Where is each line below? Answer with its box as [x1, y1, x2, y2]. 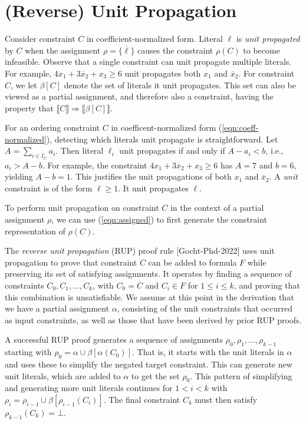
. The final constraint [103, 393, 180, 405]
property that [5, 101, 54, 114]
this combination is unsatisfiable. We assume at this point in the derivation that [5, 290, 294, 303]
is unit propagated [236, 32, 300, 45]
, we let [11, 78, 37, 91]
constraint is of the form [5, 181, 93, 194]
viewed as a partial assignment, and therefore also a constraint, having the [5, 90, 274, 102]
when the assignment [25, 44, 101, 56]
